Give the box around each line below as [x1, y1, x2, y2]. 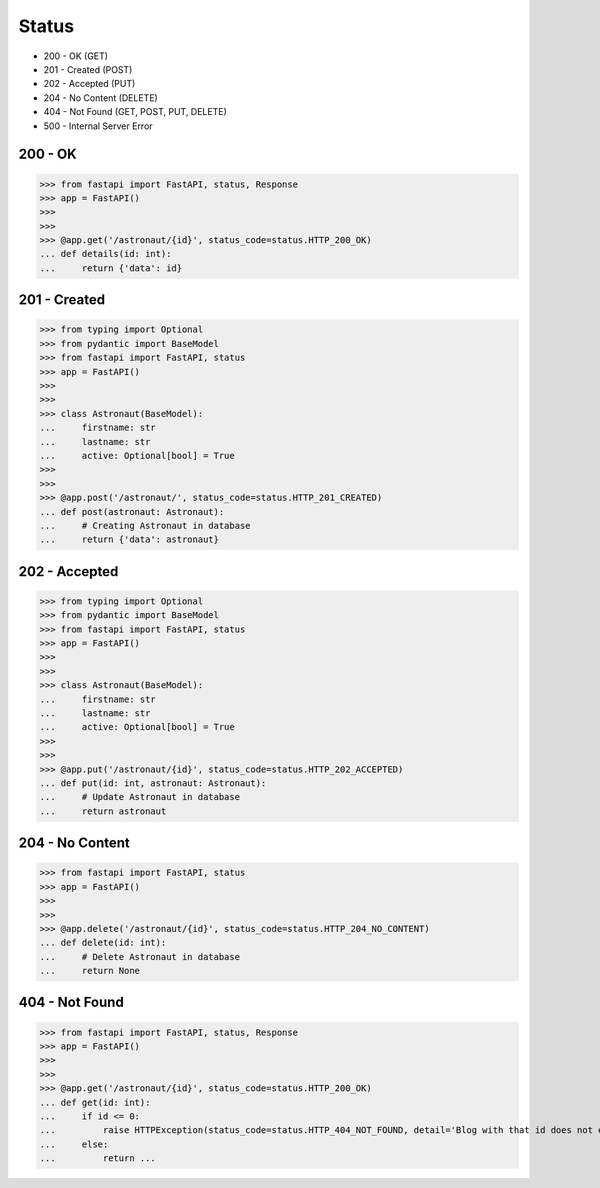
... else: [39, 1138, 109, 1150]
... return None [39, 965, 140, 977]
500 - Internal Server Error [43, 120, 154, 132]
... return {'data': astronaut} [39, 534, 220, 545]
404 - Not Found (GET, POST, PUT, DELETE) [43, 106, 227, 118]
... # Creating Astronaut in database [39, 520, 251, 531]
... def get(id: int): [39, 1096, 151, 1108]
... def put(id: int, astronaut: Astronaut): [39, 777, 267, 789]
